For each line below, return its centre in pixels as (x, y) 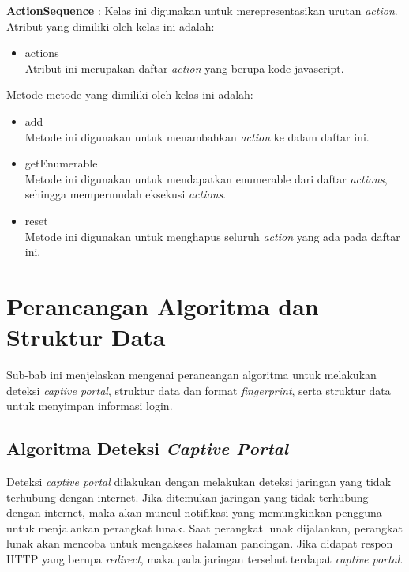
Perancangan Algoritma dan (163, 305)
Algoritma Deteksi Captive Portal (148, 448)
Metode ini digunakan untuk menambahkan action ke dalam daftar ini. (197, 136)
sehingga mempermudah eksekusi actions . (126, 194)
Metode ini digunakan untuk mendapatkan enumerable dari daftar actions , (206, 178)
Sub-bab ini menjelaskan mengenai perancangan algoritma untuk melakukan (191, 375)
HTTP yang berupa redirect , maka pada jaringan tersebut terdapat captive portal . (205, 558)
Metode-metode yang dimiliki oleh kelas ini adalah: (130, 94)
